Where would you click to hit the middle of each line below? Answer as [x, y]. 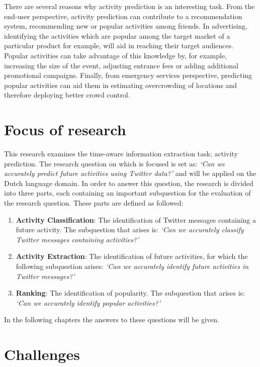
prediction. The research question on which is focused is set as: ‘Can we [115, 163]
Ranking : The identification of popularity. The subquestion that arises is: [131, 293]
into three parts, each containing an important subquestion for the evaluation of [127, 193]
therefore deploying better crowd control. [67, 95]
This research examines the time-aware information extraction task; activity [121, 154]
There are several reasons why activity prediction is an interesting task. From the [129, 6]
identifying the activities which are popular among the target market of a [117, 35]
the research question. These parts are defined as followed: [94, 203]
